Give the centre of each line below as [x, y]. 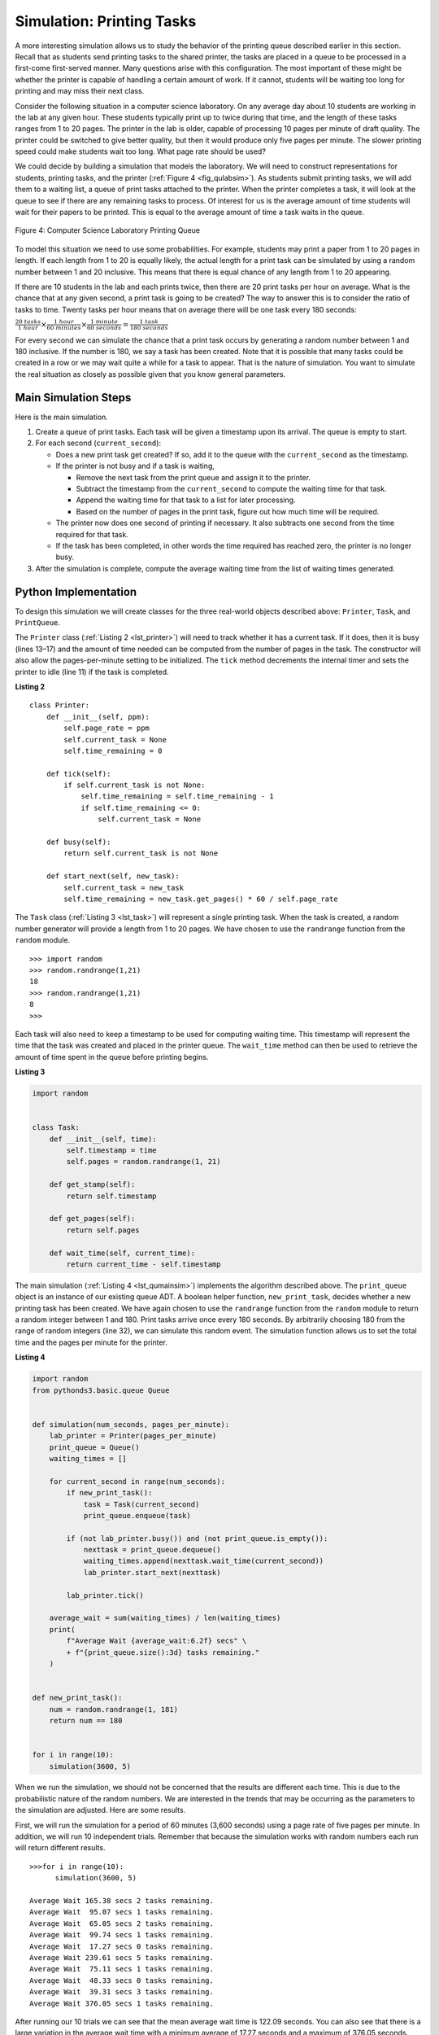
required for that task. [92, 534]
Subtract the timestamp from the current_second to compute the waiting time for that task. [231, 488]
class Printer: [60, 705]
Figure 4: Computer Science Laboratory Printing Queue [108, 230]
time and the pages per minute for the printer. [91, 1342]
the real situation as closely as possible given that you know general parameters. [150, 374]
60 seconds [104, 328]
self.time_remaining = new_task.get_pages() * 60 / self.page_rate [201, 899]
